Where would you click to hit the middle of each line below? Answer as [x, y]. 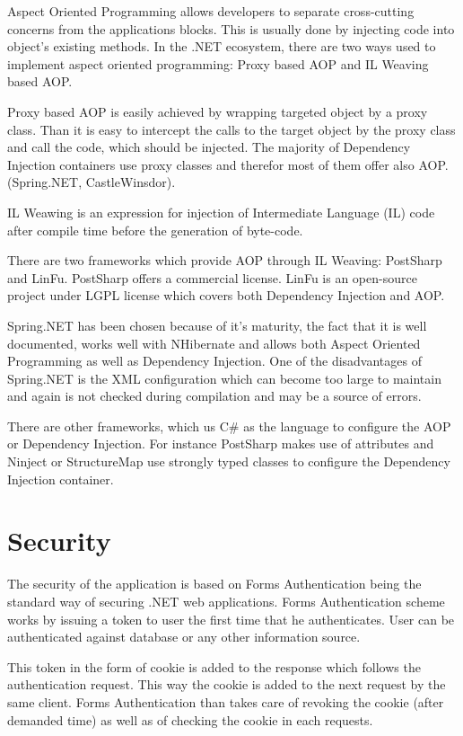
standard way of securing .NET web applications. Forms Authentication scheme [226, 601]
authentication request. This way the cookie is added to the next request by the [227, 684]
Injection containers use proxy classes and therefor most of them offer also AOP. [228, 164]
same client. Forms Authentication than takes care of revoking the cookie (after [226, 701]
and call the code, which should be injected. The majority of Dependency [209, 147]
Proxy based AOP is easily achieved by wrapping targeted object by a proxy [218, 111]
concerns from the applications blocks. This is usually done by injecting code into [231, 28]
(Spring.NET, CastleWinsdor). [92, 182]
